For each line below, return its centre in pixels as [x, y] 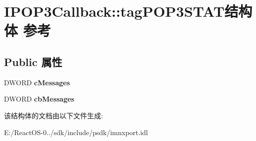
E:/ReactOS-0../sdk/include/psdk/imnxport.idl [76, 132]
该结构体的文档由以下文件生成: [53, 115]
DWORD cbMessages [39, 99]
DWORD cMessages [37, 82]
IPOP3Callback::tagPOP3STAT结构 [128, 11]
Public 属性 [33, 61]
